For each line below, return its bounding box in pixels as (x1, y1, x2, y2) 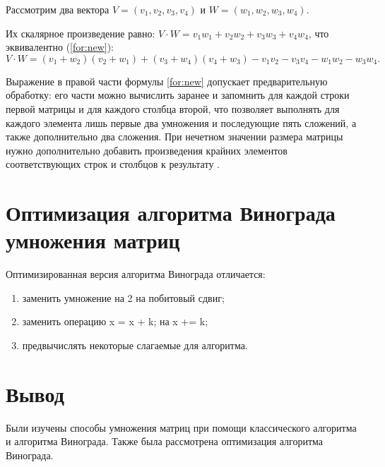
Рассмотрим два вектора (6, 2, 109, 16)
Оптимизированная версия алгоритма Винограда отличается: (6, 267, 266, 281)
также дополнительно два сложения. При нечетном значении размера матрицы (6, 129, 343, 144)
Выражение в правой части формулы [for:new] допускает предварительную (6, 73, 328, 88)
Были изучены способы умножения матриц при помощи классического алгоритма (6, 420, 357, 435)
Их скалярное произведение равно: (6, 25, 155, 40)
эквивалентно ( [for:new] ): (6, 40, 114, 54)
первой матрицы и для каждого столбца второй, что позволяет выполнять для (6, 101, 340, 116)
